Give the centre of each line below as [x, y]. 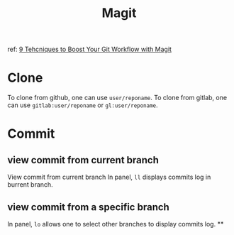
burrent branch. [30, 185]
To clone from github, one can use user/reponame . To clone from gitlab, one [117, 98]
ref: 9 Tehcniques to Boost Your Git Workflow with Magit [90, 49]
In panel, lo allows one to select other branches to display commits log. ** [116, 224]
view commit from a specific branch [89, 207]
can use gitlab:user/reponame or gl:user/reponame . [83, 105]
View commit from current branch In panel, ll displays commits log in [109, 177]
